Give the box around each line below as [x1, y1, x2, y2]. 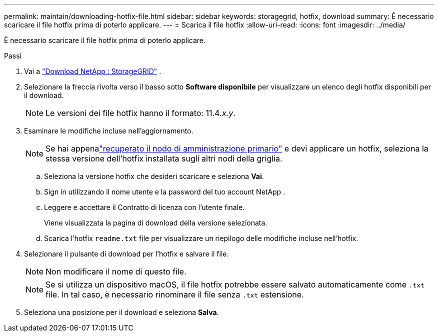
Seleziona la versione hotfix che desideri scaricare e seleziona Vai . [44, 172, 264, 180]
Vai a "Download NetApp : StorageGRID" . [24, 67, 161, 75]
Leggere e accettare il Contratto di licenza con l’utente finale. [44, 203, 245, 211]
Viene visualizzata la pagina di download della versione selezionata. [44, 218, 267, 227]
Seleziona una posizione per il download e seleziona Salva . [24, 308, 219, 316]
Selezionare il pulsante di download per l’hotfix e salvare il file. [24, 249, 229, 258]
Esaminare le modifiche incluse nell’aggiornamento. [24, 126, 193, 135]
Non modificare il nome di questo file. [45, 266, 186, 276]
